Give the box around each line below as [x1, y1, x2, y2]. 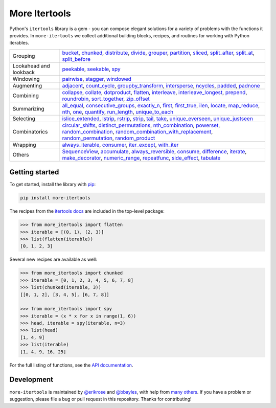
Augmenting [12, 82, 42, 89]
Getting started [9, 168, 59, 176]
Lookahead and [12, 62, 51, 69]
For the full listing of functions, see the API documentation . [9, 362, 133, 368]
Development [9, 375, 54, 384]
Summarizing [12, 105, 44, 112]
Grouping [12, 52, 35, 59]
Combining [12, 92, 39, 99]
